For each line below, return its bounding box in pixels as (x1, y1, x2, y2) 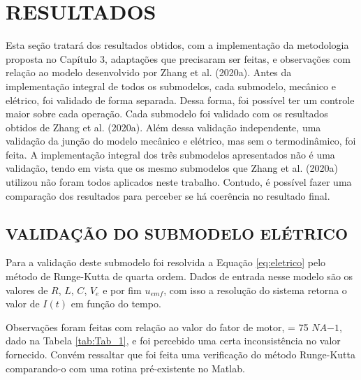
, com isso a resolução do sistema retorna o (163, 282, 347, 297)
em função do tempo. (71, 296, 161, 311)
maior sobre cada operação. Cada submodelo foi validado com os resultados (6, 106, 328, 121)
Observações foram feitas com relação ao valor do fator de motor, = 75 (6, 319, 309, 334)
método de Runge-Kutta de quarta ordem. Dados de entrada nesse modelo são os (6, 269, 353, 284)
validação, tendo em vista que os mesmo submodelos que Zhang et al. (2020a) (6, 161, 338, 175)
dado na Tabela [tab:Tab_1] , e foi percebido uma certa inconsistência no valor (6, 333, 341, 348)
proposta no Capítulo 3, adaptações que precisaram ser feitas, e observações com (6, 51, 351, 66)
